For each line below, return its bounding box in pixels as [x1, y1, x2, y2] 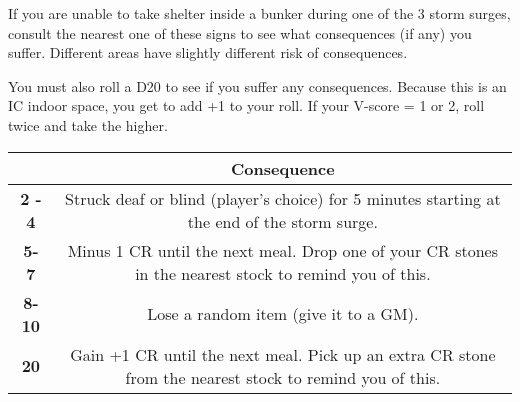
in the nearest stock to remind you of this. [135, 261, 431, 285]
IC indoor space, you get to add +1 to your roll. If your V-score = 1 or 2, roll [8, 95, 485, 116]
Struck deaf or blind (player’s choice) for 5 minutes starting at [65, 186, 501, 210]
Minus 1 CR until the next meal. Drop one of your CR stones [67, 238, 499, 262]
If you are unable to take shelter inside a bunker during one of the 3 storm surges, [8, 3, 511, 23]
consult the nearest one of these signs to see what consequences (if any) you [8, 22, 472, 43]
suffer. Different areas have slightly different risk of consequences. [8, 42, 408, 63]
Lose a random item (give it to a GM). [147, 302, 419, 326]
